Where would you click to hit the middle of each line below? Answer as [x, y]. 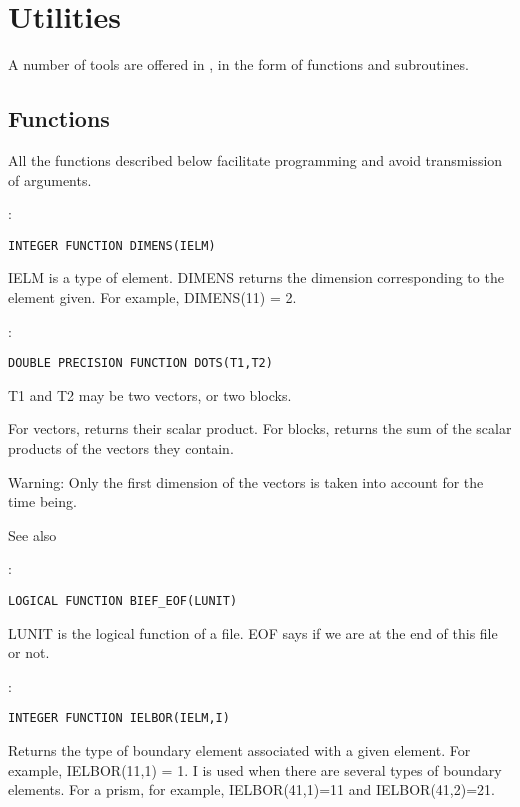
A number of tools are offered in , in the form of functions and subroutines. [238, 64]
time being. [42, 501]
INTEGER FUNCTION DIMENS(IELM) [112, 245]
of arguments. [50, 179]
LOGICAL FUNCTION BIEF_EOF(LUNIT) [123, 600]
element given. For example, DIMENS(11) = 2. [152, 296]
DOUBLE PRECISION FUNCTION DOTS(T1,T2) [140, 363]
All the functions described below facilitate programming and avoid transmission [255, 159]
